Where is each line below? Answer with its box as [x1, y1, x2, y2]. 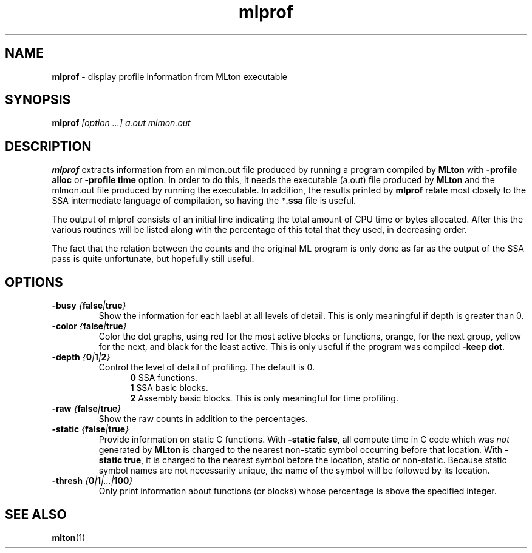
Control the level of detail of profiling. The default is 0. [98, 362, 315, 373]
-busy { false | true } [52, 300, 126, 311]
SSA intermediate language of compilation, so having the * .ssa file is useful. [52, 195, 356, 206]
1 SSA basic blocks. [130, 383, 208, 394]
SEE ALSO [5, 506, 67, 522]
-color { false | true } [52, 321, 127, 332]
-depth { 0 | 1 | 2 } [52, 352, 111, 363]
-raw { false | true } [52, 403, 121, 414]
